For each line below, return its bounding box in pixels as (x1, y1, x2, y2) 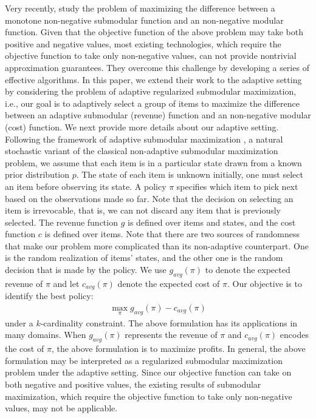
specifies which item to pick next (176, 180, 298, 192)
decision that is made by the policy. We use (5, 263, 167, 276)
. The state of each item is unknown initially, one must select (76, 168, 303, 181)
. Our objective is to (227, 277, 302, 289)
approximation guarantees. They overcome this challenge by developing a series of (5, 61, 309, 73)
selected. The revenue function (5, 215, 118, 228)
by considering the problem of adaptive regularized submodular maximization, (5, 85, 297, 98)
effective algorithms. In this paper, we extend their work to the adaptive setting (5, 73, 302, 86)
